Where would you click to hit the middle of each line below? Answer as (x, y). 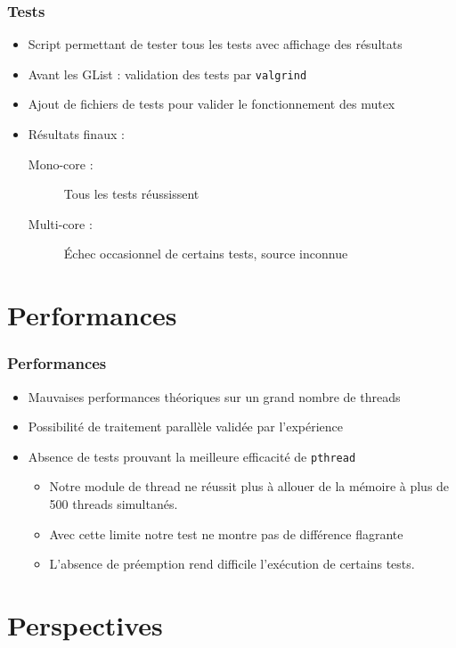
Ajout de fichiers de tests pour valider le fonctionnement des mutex (212, 104)
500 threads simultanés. (114, 504)
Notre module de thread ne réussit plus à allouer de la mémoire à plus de (249, 486)
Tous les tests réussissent (131, 194)
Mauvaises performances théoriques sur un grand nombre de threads (214, 396)
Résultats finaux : (76, 134)
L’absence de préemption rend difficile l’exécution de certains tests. (232, 564)
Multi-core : (60, 223)
